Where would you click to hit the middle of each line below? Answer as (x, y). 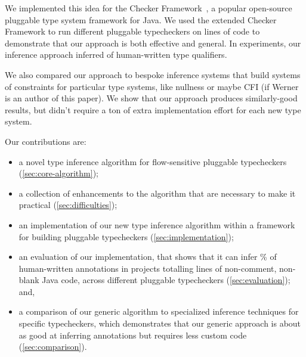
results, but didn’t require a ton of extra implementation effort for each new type (153, 109)
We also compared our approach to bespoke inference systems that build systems (153, 74)
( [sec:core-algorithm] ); (58, 173)
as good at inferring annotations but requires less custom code (133, 335)
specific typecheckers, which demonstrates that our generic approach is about (160, 323)
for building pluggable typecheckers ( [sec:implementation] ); (126, 236)
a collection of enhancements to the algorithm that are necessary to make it (157, 193)
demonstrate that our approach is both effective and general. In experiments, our (153, 43)
